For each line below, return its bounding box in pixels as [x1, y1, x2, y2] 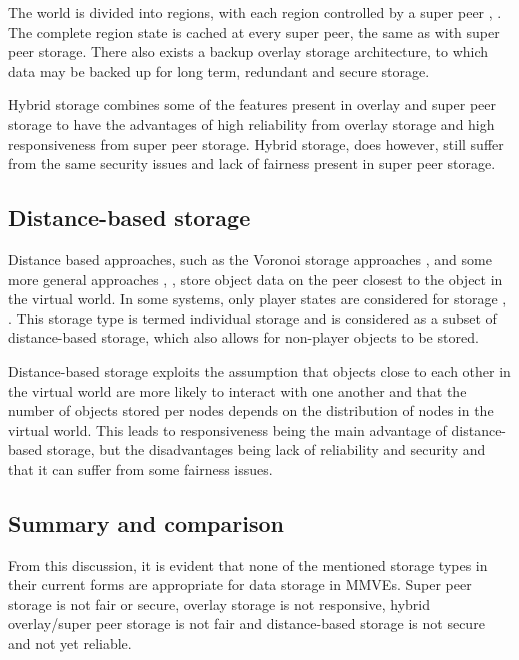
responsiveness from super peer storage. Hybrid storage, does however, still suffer [8, 133, 504, 154]
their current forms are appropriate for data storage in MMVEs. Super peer [8, 574, 472, 595]
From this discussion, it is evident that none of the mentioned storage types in [8, 554, 488, 575]
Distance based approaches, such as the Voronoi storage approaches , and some [8, 248, 492, 269]
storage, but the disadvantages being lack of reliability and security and [46, 439, 486, 460]
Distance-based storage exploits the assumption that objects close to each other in [8, 360, 511, 381]
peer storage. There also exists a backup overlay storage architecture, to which [8, 41, 489, 62]
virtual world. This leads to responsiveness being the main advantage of [8, 419, 447, 440]
